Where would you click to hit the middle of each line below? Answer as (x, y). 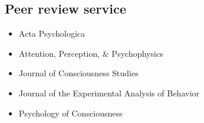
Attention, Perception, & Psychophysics (91, 53)
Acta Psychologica (52, 33)
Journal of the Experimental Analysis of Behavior (109, 93)
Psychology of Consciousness (71, 113)
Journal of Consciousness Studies (79, 73)
